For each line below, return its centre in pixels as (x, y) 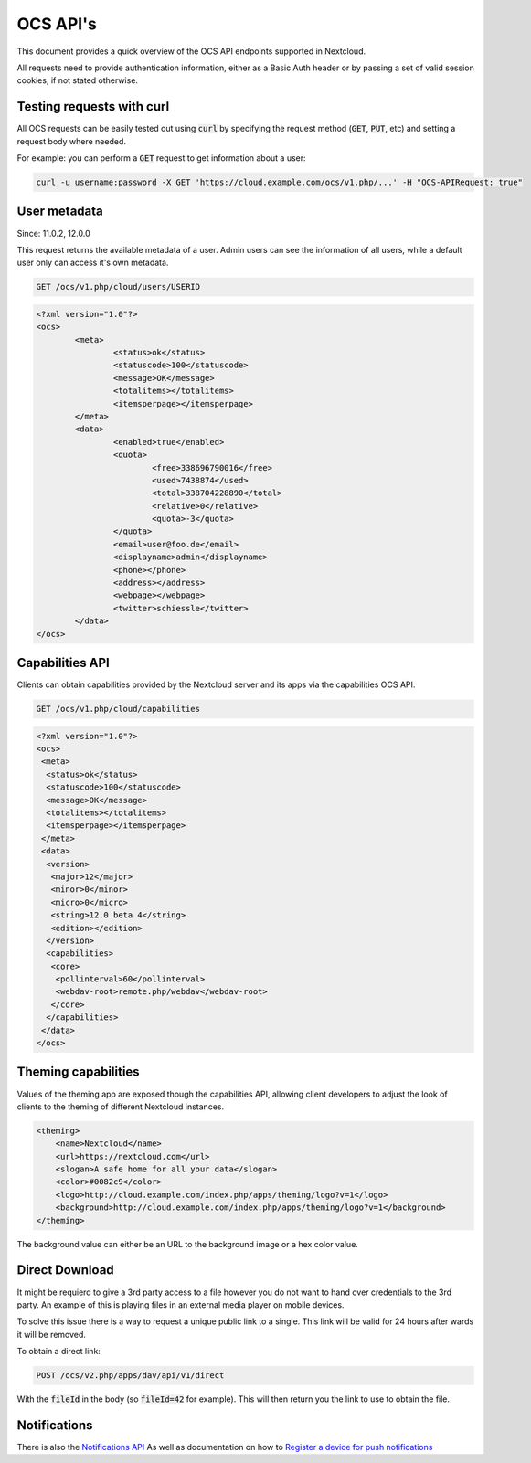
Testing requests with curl (93, 106)
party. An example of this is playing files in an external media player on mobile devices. (181, 1304)
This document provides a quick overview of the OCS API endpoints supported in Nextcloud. (191, 51)
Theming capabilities (79, 1072)
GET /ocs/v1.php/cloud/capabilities (118, 709)
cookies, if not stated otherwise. (78, 80)
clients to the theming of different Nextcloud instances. (120, 1107)
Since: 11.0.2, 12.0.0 (53, 233)
